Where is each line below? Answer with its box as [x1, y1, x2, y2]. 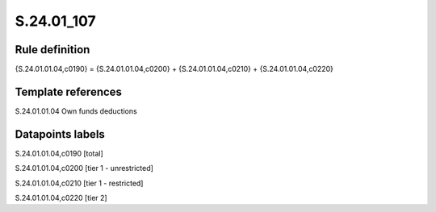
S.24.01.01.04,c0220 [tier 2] [15, 193, 108, 203]
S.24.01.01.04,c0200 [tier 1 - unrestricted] [15, 164, 153, 173]
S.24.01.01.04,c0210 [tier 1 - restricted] [15, 178, 144, 188]
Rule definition [15, 43, 90, 56]
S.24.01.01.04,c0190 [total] [15, 148, 104, 158]
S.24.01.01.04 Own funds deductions [15, 106, 137, 116]
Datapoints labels [15, 127, 105, 141]
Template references [15, 85, 123, 98]
